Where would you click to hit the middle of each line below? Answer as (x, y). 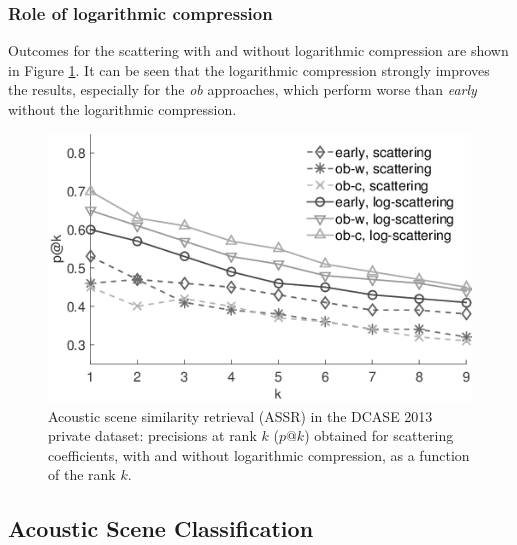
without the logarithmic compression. (122, 109)
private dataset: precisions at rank (152, 435)
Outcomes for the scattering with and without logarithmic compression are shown (258, 50)
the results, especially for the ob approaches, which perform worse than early (242, 89)
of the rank (82, 474)
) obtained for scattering (379, 435)
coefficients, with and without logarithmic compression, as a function (259, 454)
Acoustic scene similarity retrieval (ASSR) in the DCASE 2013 (240, 415)
